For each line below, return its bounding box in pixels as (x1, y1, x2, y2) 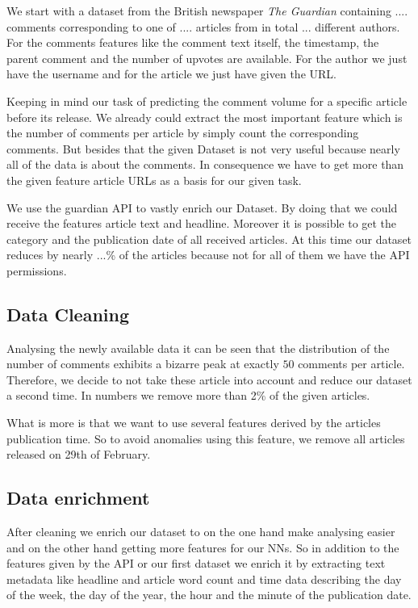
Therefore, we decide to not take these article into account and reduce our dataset (6, 371, 412, 388)
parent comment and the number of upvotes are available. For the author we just (6, 49, 408, 66)
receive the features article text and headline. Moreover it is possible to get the (6, 215, 397, 232)
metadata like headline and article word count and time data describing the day (6, 570, 402, 587)
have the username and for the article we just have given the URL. (6, 65, 336, 82)
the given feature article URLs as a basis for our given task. (6, 171, 302, 188)
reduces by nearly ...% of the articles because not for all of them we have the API (6, 246, 410, 263)
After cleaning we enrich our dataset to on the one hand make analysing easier (6, 523, 395, 540)
